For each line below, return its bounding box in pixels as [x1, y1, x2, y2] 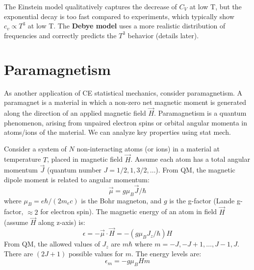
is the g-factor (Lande [169, 195, 235, 205]
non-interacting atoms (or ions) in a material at [76, 143, 220, 153]
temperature [4, 154, 41, 164]
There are [4, 248, 33, 258]
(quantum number [47, 165, 102, 175]
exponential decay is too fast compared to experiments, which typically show [4, 11, 234, 21]
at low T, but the [189, 1, 242, 11]
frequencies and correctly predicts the [4, 30, 117, 40]
